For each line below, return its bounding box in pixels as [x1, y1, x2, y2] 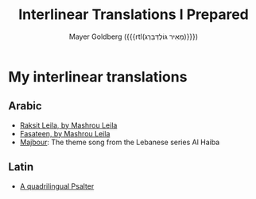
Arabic [8, 99, 42, 113]
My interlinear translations [8, 67, 188, 86]
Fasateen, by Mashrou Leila [19, 128, 111, 138]
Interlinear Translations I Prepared [18, 6, 249, 24]
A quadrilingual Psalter [19, 181, 95, 191]
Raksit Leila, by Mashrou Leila [19, 121, 118, 130]
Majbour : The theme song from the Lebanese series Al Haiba [19, 137, 220, 147]
